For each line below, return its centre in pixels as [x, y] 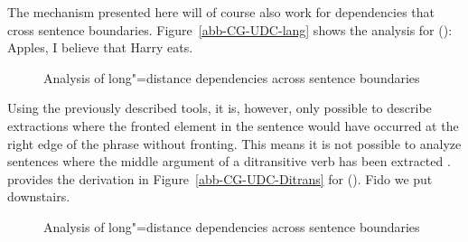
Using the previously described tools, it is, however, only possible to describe [220, 108]
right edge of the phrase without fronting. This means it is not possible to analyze [234, 143]
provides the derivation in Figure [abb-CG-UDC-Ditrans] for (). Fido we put [220, 178]
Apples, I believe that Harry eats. [100, 47]
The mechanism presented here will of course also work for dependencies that [221, 12]
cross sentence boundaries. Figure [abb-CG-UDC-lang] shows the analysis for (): [230, 29]
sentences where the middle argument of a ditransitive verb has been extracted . [229, 161]
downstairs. [39, 196]
